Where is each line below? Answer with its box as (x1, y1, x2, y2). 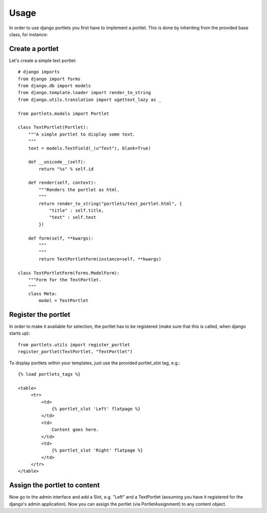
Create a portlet (9, 45, 59, 53)
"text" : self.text (49, 214, 96, 220)
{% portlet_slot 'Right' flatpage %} (51, 448, 143, 453)
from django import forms (18, 76, 81, 82)
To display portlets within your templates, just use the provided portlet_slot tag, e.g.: (9, 359, 180, 366)
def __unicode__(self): (28, 159, 86, 165)
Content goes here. (51, 427, 99, 433)
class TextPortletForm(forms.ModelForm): (18, 270, 120, 276)
